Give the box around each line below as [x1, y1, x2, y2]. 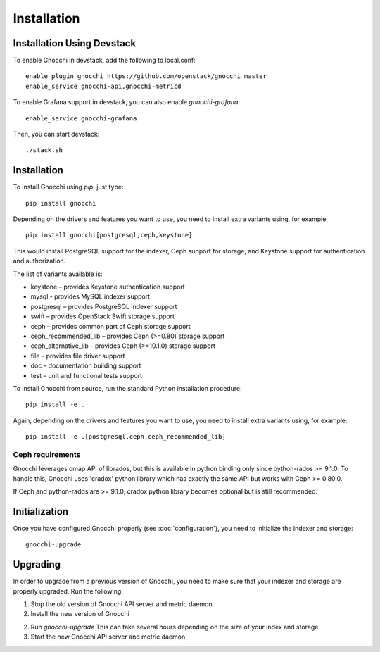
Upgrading [13, 558, 61, 570]
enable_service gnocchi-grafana [25, 114, 137, 123]
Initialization [13, 506, 69, 518]
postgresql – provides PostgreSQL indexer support [30, 302, 177, 311]
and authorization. [13, 257, 66, 265]
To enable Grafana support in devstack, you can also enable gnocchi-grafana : [13, 98, 241, 106]
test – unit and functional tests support [30, 371, 143, 380]
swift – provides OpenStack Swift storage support [30, 312, 175, 320]
